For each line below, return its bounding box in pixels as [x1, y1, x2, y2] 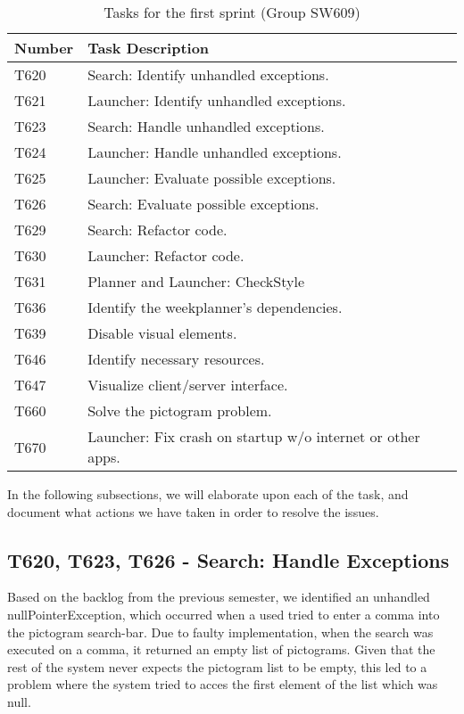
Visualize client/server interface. [87, 374, 288, 395]
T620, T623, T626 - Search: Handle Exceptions [7, 546, 450, 573]
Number [14, 37, 74, 58]
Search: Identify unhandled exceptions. [87, 64, 329, 85]
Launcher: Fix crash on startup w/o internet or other [87, 426, 420, 447]
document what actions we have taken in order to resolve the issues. [7, 502, 379, 521]
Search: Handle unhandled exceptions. [87, 116, 325, 136]
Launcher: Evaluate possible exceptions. [87, 168, 336, 188]
